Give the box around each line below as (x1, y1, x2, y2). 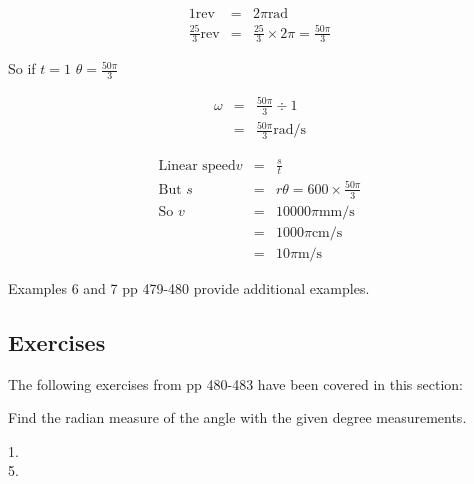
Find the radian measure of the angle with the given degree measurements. (8, 407, 467, 428)
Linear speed (158, 158, 236, 173)
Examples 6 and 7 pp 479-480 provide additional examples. (8, 277, 370, 298)
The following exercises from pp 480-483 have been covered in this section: (8, 373, 463, 394)
